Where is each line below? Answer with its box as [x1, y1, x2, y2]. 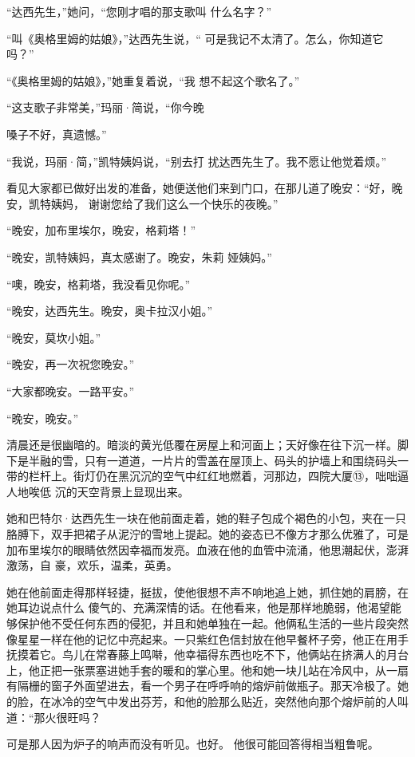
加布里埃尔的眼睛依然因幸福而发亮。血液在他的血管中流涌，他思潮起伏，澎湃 [6, 541, 409, 558]
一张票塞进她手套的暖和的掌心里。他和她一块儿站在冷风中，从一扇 [61, 661, 409, 678]
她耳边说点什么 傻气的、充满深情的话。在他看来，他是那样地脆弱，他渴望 [6, 599, 390, 616]
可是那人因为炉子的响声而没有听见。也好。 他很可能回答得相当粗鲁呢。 [6, 735, 379, 752]
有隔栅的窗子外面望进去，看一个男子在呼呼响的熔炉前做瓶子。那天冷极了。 [6, 677, 397, 694]
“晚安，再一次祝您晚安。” [6, 356, 135, 373]
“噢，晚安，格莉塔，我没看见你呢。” [6, 275, 191, 292]
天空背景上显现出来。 [77, 483, 189, 499]
